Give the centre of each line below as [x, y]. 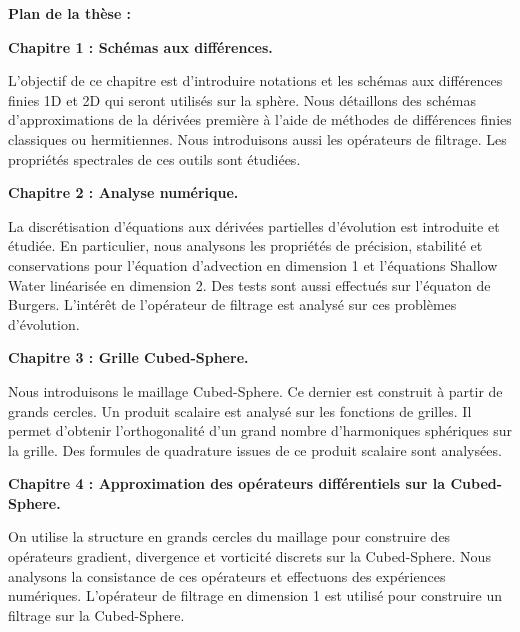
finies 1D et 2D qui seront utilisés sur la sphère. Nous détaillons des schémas [242, 99]
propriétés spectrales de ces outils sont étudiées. [154, 158]
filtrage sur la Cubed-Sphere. [96, 614]
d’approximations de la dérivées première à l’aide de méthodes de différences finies [260, 119]
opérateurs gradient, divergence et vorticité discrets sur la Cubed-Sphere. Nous [249, 556]
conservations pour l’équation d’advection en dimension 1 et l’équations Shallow [253, 264]
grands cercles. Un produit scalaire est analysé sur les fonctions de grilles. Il [240, 410]
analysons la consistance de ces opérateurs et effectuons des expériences [227, 575]
